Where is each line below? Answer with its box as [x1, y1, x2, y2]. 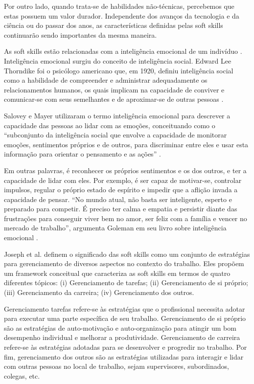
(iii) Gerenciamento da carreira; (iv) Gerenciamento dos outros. [4, 287, 194, 297]
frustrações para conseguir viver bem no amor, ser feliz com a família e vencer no [4, 213, 247, 223]
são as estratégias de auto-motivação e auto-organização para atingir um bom [4, 322, 236, 333]
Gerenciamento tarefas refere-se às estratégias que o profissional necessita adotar [4, 303, 245, 314]
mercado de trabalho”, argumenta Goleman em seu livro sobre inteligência [4, 223, 227, 233]
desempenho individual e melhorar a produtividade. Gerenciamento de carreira [4, 332, 240, 342]
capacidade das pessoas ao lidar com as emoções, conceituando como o [4, 120, 215, 130]
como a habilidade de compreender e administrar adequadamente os [4, 75, 208, 85]
